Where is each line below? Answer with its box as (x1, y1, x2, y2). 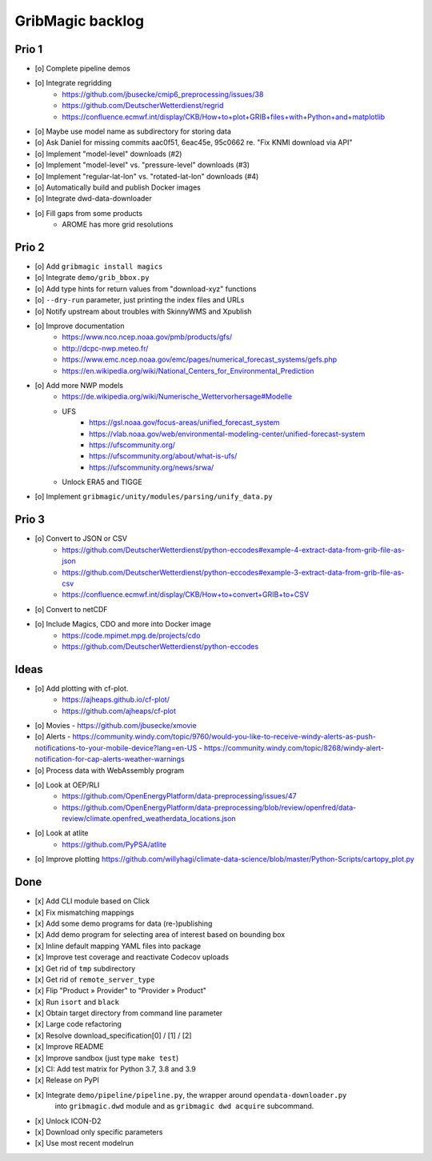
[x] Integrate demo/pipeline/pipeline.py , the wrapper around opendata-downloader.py (34, 1090, 347, 1099)
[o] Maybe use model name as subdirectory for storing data (34, 126, 231, 136)
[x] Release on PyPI (34, 1075, 99, 1085)
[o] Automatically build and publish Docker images (34, 182, 202, 192)
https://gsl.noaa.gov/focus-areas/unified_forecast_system (89, 418, 280, 427)
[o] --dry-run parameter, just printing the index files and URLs (34, 295, 245, 305)
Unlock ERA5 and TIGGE (62, 477, 143, 487)
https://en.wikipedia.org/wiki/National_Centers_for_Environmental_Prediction (62, 366, 314, 375)
